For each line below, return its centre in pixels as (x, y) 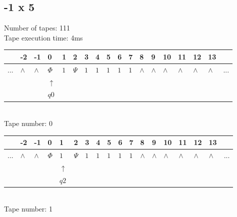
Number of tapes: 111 (37, 28)
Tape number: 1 (28, 209)
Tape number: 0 (28, 123)
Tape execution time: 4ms (43, 37)
